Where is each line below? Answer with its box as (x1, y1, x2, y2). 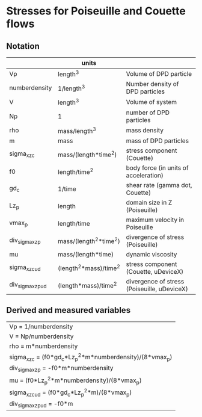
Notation (6, 41, 40, 51)
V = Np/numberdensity (9, 332, 74, 341)
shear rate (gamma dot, (126, 181, 192, 189)
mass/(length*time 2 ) (58, 149, 117, 159)
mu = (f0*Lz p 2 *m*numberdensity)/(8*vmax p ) (9, 375, 142, 386)
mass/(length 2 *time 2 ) (58, 236, 120, 246)
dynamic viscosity (126, 250, 177, 258)
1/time (58, 185, 76, 193)
